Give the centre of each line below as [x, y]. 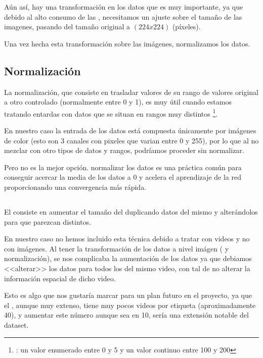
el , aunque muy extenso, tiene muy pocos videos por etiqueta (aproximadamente [130, 305]
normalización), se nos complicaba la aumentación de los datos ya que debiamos [128, 258]
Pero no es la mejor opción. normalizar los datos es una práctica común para [123, 167]
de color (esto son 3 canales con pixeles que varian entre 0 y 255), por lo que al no [131, 140]
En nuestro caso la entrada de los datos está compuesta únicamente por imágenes [130, 131]
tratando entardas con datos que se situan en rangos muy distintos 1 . [111, 113]
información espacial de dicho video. [60, 278]
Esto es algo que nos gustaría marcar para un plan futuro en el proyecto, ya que [128, 295]
